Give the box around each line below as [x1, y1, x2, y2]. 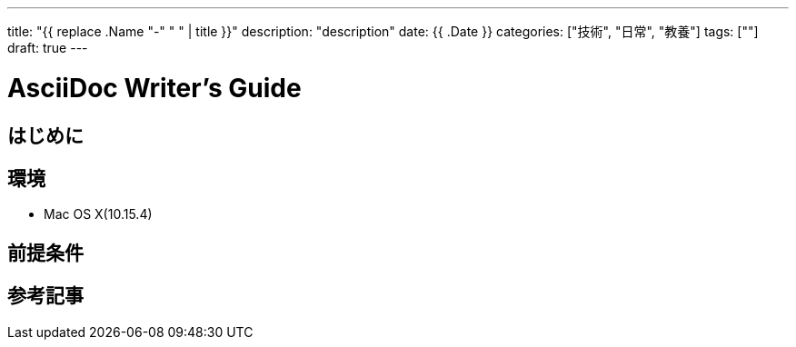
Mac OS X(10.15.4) [44, 206, 153, 223]
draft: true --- [7, 40, 88, 55]
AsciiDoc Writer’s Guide [7, 72, 302, 104]
